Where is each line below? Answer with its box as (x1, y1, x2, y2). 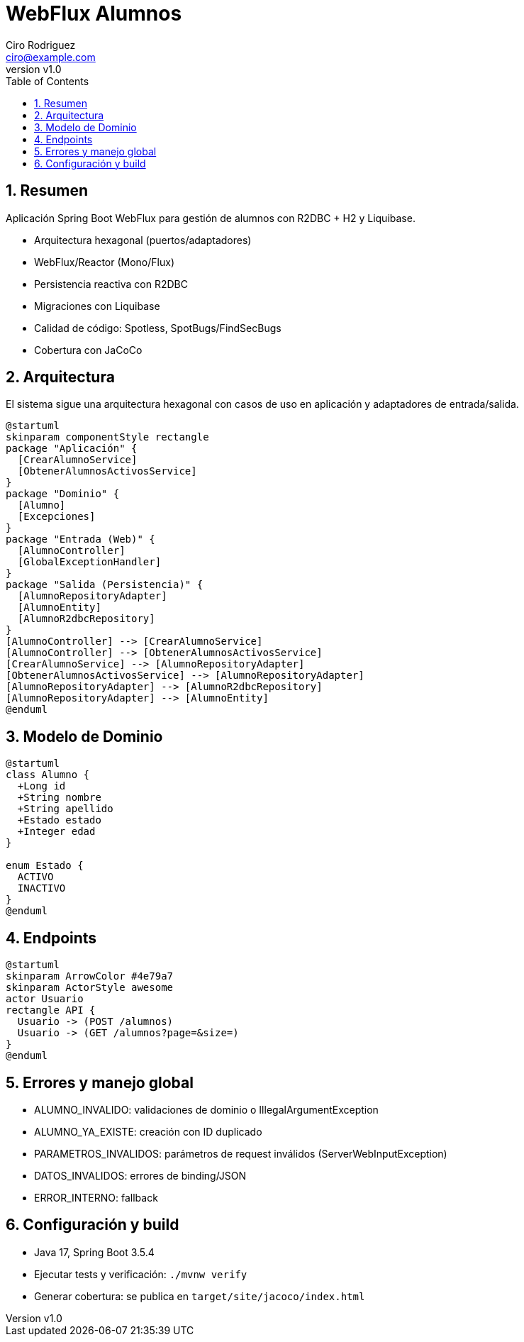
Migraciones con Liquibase (34, 299, 160, 312)
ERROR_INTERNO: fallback (34, 1191, 158, 1204)
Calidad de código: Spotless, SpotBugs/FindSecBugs (34, 321, 281, 334)
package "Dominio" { (6, 488, 120, 500)
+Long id (17, 780, 66, 792)
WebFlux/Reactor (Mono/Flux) (34, 255, 174, 268)
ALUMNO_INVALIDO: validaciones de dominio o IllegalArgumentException (34, 1103, 379, 1116)
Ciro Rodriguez (6, 38, 76, 51)
